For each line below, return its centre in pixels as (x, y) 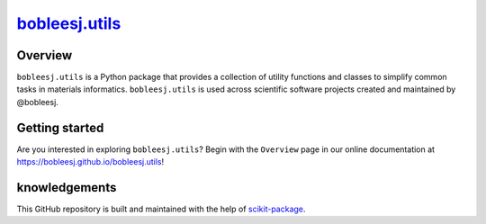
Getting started (60, 127)
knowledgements (67, 188)
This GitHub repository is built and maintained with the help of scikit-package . (161, 209)
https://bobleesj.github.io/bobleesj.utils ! (90, 162)
